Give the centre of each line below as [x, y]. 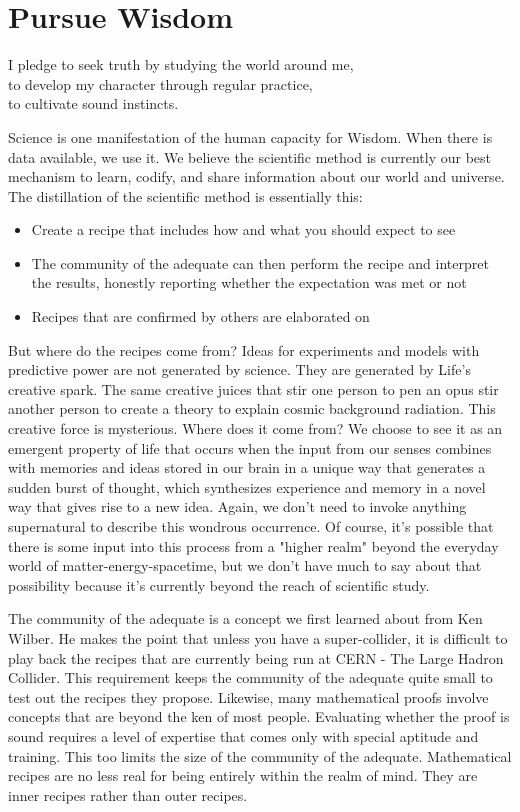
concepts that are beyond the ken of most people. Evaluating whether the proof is [259, 716]
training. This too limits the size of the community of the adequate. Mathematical [260, 755]
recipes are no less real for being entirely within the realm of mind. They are [243, 775]
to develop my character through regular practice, [160, 83]
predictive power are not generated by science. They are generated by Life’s [239, 369]
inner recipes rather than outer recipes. [128, 794]
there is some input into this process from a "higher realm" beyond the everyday [253, 545]
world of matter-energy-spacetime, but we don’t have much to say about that [245, 565]
